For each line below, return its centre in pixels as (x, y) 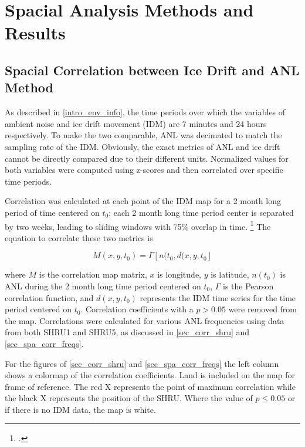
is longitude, (179, 274)
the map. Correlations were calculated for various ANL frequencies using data (145, 320)
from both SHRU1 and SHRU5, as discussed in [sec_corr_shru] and (127, 332)
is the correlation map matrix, (93, 274)
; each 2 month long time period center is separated (201, 212)
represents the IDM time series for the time (218, 297)
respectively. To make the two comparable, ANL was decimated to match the (143, 135)
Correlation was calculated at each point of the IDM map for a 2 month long (143, 201)
